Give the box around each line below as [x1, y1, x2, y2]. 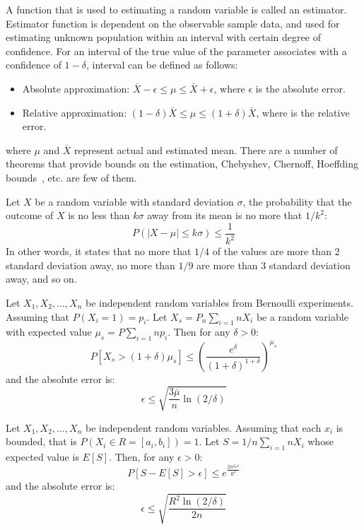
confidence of [6, 57, 61, 72]
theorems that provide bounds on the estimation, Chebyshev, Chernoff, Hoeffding [6, 156, 358, 171]
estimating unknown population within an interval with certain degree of [6, 30, 321, 45]
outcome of [6, 208, 54, 223]
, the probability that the [242, 194, 352, 208]
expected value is [6, 449, 79, 464]
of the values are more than [212, 244, 331, 259]
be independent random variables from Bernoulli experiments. [85, 295, 353, 310]
